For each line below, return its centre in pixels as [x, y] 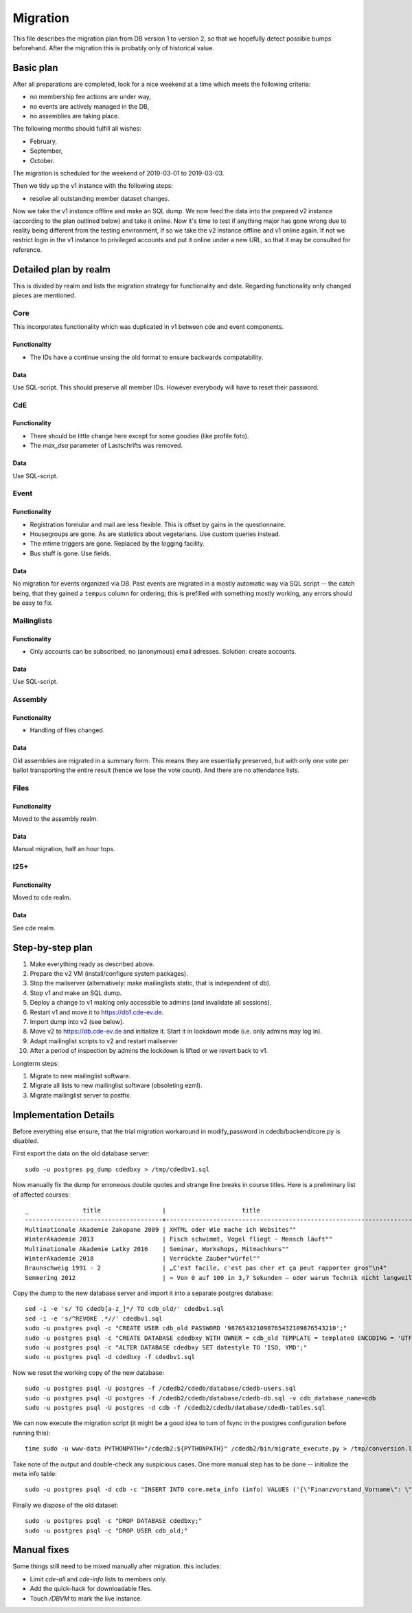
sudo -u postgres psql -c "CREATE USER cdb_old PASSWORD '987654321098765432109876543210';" [186, 1328]
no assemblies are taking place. [75, 116]
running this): [32, 1433]
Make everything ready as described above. [92, 964]
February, [44, 141]
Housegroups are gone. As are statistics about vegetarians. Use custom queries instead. [155, 534]
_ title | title [142, 1210]
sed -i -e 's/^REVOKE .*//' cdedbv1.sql [94, 1318]
